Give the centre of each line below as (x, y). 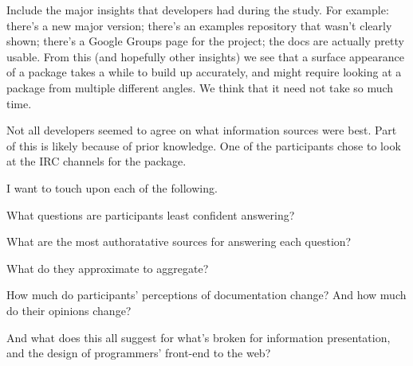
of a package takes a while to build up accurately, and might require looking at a (204, 72)
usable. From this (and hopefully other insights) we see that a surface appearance (205, 56)
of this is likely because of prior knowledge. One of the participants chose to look (204, 145)
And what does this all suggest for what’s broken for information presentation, (199, 337)
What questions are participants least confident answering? (151, 214)
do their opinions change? (69, 310)
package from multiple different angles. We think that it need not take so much (200, 87)
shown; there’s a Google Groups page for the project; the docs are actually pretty (205, 41)
